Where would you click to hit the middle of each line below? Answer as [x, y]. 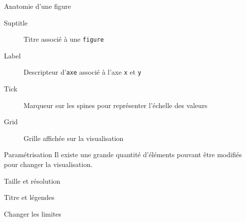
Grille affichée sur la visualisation [74, 138]
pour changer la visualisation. [48, 164]
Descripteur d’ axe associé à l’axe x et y [82, 72]
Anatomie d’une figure [38, 6]
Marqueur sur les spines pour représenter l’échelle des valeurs [116, 105]
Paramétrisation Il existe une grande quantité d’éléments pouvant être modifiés [123, 154]
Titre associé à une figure [64, 39]
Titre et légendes [29, 197]
